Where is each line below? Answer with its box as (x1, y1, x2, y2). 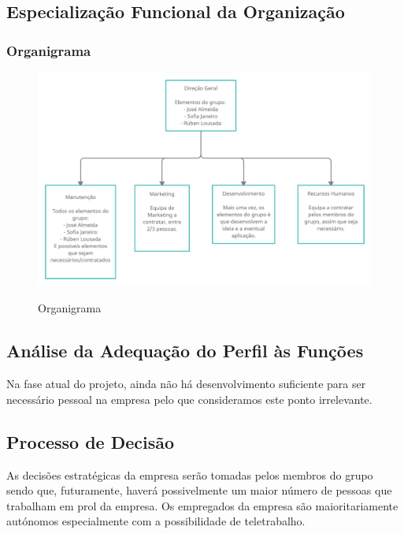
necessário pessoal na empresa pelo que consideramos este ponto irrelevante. (6, 390, 372, 407)
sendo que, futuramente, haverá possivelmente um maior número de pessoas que (6, 482, 392, 499)
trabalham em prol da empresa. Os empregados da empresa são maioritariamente (6, 497, 398, 513)
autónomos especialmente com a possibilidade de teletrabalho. (6, 513, 306, 529)
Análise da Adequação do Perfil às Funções (6, 338, 364, 363)
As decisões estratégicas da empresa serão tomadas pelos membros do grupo (6, 466, 373, 483)
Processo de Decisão (6, 429, 175, 454)
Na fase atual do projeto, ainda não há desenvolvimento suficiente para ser (6, 375, 366, 392)
